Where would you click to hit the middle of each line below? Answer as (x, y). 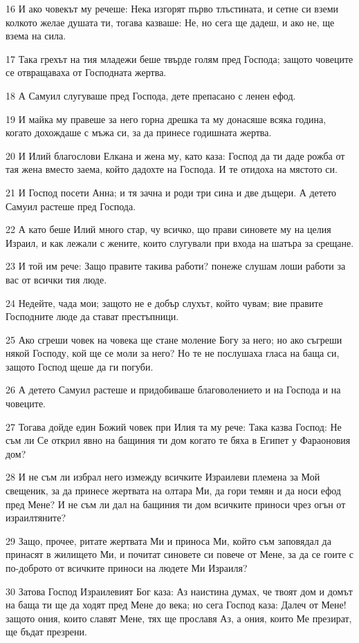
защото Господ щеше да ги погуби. (80, 366)
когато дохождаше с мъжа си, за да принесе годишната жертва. (139, 132)
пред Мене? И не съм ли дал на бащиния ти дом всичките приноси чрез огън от (176, 504)
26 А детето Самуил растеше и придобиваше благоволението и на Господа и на (173, 390)
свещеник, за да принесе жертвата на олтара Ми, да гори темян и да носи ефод (173, 491)
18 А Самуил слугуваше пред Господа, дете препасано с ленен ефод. (151, 95)
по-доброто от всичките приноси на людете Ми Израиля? (127, 568)
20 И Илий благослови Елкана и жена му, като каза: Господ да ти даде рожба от (175, 155)
